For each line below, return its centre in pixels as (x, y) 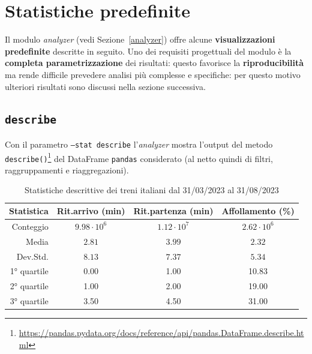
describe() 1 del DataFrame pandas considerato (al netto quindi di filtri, (139, 157)
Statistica (29, 211)
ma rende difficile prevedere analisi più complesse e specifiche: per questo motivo (153, 74)
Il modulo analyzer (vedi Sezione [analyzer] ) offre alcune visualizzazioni (140, 39)
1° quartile (29, 271)
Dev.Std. (32, 256)
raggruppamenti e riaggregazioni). (67, 169)
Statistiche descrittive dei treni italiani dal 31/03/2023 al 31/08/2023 (151, 190)
